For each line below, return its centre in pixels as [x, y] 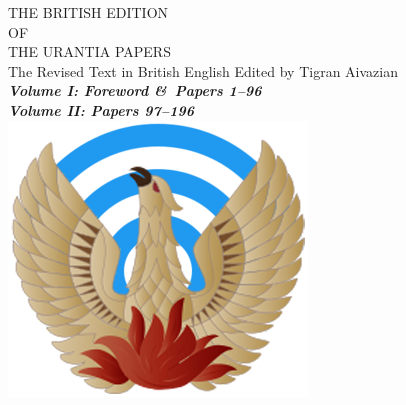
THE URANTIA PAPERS [89, 51]
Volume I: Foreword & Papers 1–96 [135, 90]
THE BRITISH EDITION [88, 12]
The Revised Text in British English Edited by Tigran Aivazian [203, 70]
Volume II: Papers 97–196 [101, 109]
